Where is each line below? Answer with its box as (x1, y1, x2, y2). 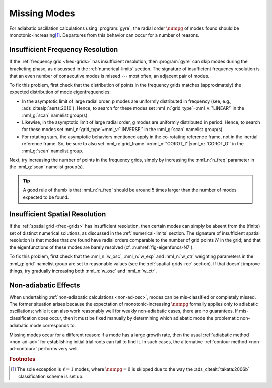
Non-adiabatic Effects (9, 281, 80, 289)
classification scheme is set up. (18, 373, 84, 379)
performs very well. (38, 346, 79, 352)
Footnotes (9, 356, 36, 363)
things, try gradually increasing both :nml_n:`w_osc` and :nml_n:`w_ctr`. (9, 268, 157, 274)
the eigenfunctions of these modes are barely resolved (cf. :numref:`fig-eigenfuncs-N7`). (9, 244, 194, 250)
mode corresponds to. (29, 322, 76, 329)
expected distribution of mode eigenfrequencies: (9, 89, 111, 95)
